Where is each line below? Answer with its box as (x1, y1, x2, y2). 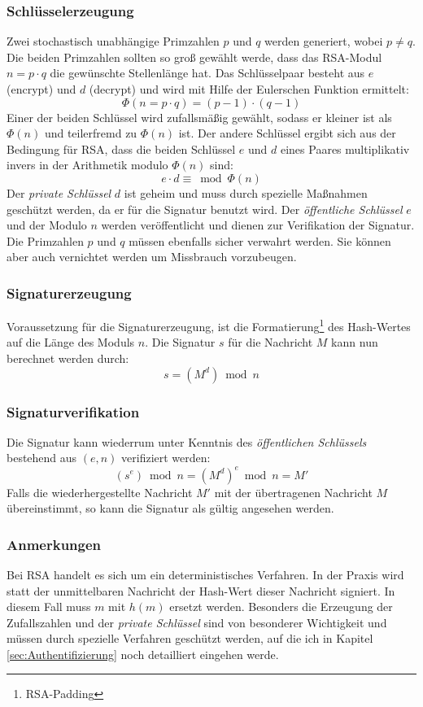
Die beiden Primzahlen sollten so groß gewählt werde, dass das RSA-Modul (7, 48, 382, 65)
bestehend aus (7, 449, 77, 466)
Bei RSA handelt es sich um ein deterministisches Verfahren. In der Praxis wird (7, 565, 404, 583)
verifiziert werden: (121, 449, 211, 466)
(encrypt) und (7, 81, 76, 97)
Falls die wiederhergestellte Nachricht (7, 483, 193, 500)
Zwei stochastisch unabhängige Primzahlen (7, 33, 220, 50)
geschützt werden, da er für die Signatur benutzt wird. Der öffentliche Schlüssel (7, 200, 403, 217)
